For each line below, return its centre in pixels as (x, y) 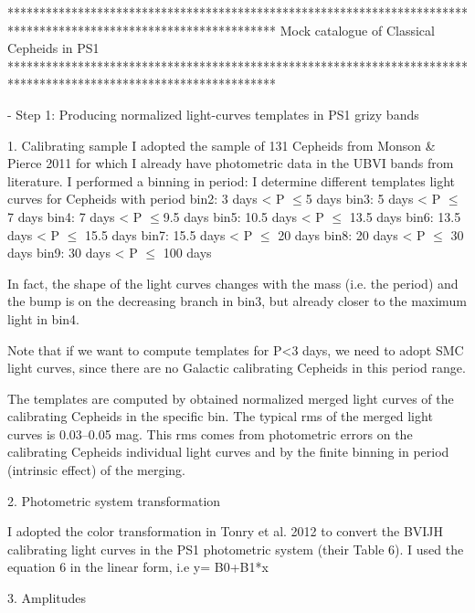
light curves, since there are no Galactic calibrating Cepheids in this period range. (237, 368)
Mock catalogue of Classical (357, 30)
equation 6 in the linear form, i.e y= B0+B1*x (138, 567)
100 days (187, 253)
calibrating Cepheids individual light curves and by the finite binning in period (228, 452)
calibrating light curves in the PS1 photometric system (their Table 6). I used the (236, 549)
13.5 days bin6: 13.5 (405, 216)
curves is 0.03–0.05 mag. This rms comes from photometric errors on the (210, 433)
